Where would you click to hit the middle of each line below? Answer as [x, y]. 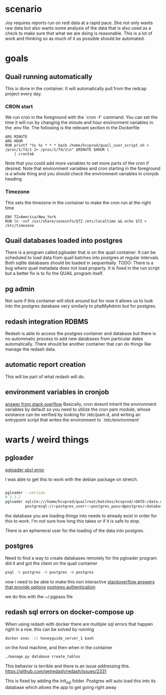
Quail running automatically [49, 77]
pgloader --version [25, 493]
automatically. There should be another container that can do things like [78, 344]
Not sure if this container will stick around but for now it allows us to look [79, 301]
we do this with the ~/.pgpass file [39, 596]
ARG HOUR [14, 141]
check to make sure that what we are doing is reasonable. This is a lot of [79, 33]
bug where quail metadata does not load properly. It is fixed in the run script [82, 268]
